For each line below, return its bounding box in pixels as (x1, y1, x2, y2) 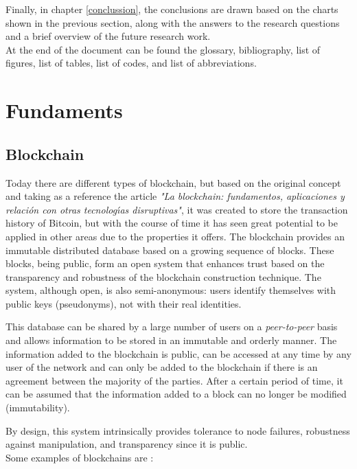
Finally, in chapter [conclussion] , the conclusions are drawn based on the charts (5, 2, 338, 16)
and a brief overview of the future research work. (5, 29, 211, 43)
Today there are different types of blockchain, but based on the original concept (5, 175, 341, 190)
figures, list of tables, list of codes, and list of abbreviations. (5, 56, 257, 70)
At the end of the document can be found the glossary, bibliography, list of (5, 42, 321, 56)
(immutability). (5, 400, 70, 415)
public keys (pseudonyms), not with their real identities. (5, 296, 242, 310)
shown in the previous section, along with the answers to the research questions (5, 15, 340, 30)
